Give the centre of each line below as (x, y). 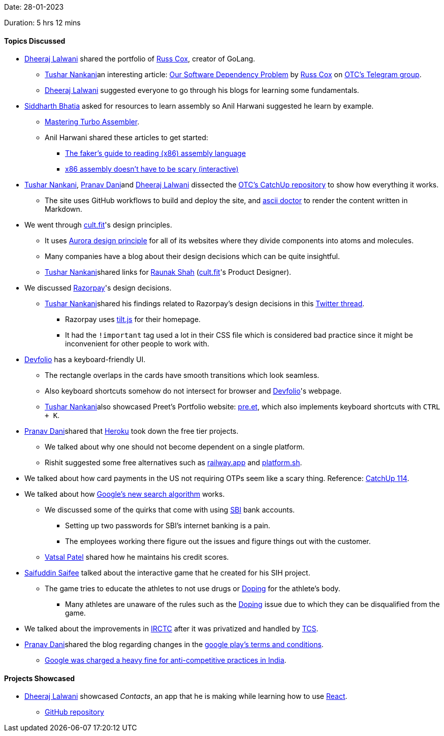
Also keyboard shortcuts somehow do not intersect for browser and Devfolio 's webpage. (193, 391)
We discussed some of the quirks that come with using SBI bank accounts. (170, 510)
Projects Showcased (40, 678)
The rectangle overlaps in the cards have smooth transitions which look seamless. (182, 375)
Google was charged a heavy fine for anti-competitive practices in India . (166, 660)
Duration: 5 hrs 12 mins (42, 23)
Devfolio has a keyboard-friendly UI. (85, 360)
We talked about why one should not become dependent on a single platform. (175, 447)
